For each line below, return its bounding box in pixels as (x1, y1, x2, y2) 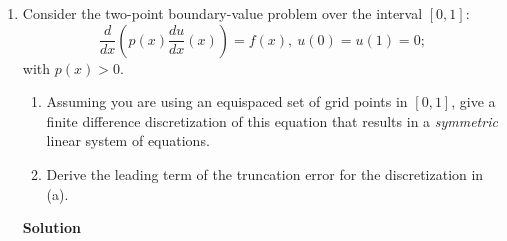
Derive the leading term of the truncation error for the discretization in (46, 163, 484, 184)
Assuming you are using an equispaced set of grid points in (46, 91, 408, 112)
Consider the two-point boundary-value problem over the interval (22, 3, 423, 23)
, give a (451, 91, 496, 112)
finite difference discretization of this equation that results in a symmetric (46, 110, 498, 131)
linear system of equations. (46, 130, 210, 151)
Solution (22, 217, 81, 238)
